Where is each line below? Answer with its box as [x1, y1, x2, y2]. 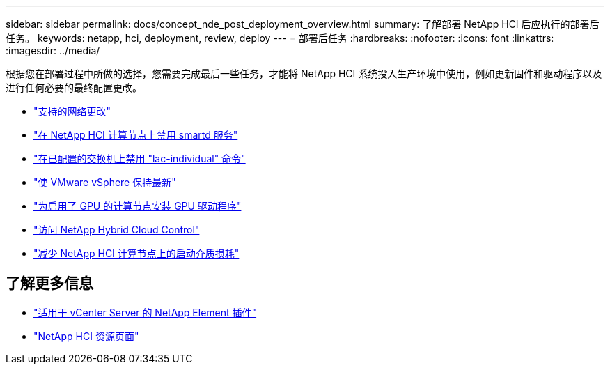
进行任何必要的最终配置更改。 [6, 82, 142, 93]
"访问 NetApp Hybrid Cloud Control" [33, 224, 200, 236]
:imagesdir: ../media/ [6, 45, 100, 56]
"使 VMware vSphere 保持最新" [33, 176, 176, 188]
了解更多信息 [6, 275, 93, 293]
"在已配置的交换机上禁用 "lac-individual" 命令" [33, 153, 246, 164]
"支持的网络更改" [33, 105, 111, 117]
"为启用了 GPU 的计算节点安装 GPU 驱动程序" [33, 200, 242, 212]
